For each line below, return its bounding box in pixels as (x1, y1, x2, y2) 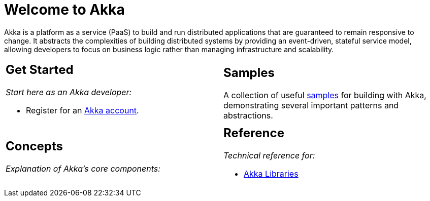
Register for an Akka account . (26, 105, 139, 115)
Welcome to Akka (4, 1, 125, 18)
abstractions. (223, 110, 273, 120)
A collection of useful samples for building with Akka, (223, 90, 426, 100)
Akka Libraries (244, 168, 299, 179)
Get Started (6, 62, 74, 77)
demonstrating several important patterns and (223, 100, 399, 110)
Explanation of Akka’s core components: (6, 163, 160, 174)
